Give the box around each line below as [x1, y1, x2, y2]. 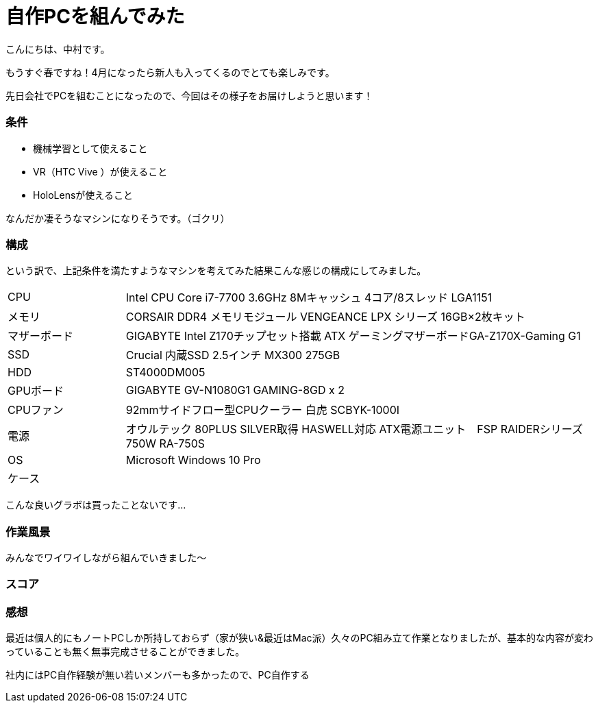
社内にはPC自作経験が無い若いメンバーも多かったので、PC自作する [5, 669, 310, 681]
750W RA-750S [125, 437, 205, 451]
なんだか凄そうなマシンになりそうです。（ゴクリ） [5, 212, 230, 224]
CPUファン [8, 403, 64, 417]
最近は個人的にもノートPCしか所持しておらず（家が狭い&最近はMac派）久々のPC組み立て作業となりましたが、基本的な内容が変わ [5, 632, 594, 644]
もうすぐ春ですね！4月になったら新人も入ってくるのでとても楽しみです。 [5, 66, 335, 78]
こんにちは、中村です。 [5, 42, 110, 55]
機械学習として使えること [33, 142, 148, 154]
